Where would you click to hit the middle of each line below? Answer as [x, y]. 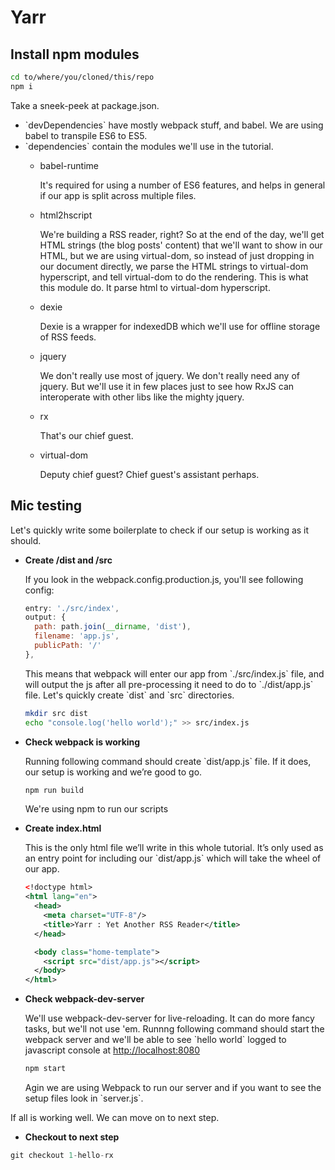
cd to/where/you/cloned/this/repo [82, 77]
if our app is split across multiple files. [118, 195]
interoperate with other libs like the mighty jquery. [142, 397]
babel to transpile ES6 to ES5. [86, 135]
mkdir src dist [56, 713]
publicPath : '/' [68, 646]
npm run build [54, 790]
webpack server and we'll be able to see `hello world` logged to [155, 1040]
